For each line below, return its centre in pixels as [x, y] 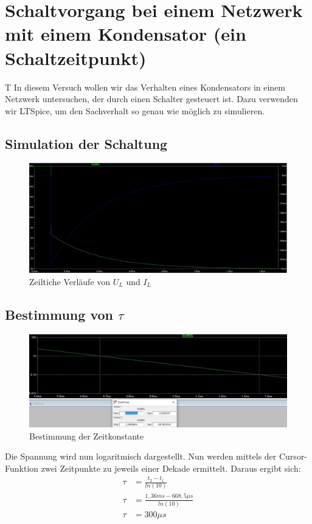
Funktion [22, 468]
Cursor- [293, 456]
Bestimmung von [59, 314]
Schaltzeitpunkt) [76, 57]
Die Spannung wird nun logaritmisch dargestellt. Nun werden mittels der [141, 456]
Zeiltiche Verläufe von [70, 282]
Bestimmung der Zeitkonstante [87, 436]
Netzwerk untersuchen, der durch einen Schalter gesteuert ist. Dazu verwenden [151, 99]
